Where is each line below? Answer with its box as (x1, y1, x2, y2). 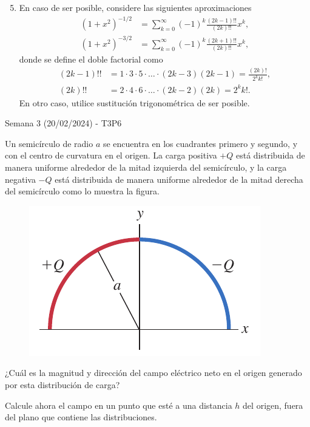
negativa (5, 173, 36, 185)
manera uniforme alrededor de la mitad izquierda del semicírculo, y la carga (5, 161, 287, 173)
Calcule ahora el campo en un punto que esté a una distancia (5, 398, 232, 411)
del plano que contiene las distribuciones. (5, 411, 157, 423)
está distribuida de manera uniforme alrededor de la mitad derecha (55, 173, 303, 185)
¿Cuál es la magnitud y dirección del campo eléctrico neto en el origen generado (5, 366, 302, 379)
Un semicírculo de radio (5, 137, 93, 149)
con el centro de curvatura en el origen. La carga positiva (5, 149, 217, 162)
